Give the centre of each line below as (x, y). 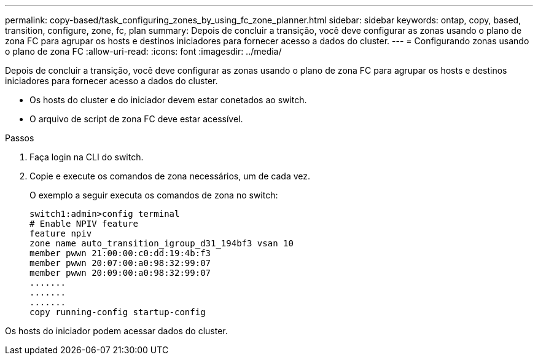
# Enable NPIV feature (84, 224)
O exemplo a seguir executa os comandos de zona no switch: (154, 195)
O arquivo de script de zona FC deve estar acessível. (136, 119)
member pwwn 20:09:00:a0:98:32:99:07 (120, 273)
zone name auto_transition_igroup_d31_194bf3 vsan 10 (162, 243)
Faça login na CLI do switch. (87, 157)
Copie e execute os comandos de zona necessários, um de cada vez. (170, 176)
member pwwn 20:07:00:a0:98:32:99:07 (120, 263)
